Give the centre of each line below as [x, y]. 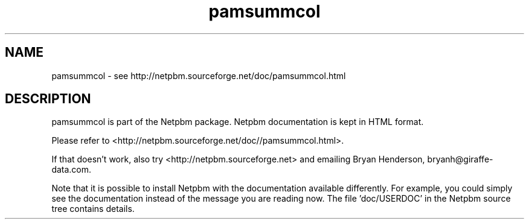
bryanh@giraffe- [460, 159]
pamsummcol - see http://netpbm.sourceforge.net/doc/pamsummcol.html [199, 75]
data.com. [72, 170]
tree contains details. [93, 209]
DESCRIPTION [48, 99]
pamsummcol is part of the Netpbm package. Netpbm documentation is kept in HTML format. [238, 122]
